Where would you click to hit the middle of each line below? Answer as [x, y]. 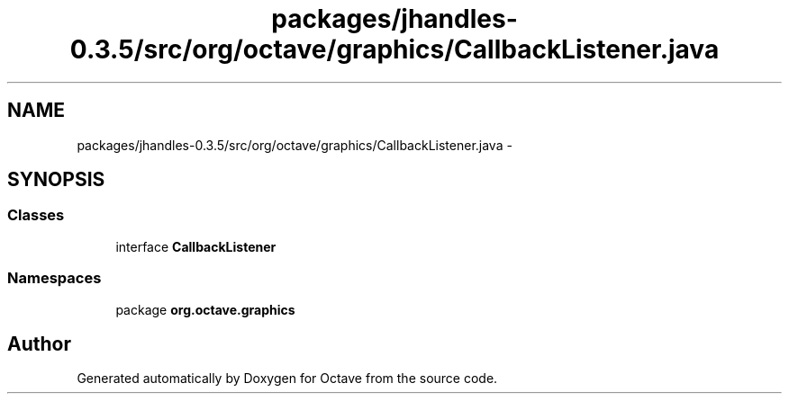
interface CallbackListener [196, 246]
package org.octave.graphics [205, 309]
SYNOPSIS [56, 180]
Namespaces [54, 278]
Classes [36, 215]
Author [39, 343]
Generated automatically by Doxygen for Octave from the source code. [287, 379]
